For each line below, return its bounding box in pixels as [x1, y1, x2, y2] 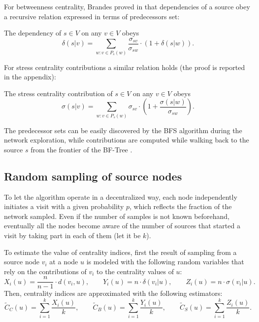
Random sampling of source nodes [4, 168, 182, 183]
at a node [49, 256, 78, 267]
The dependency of [4, 28, 62, 38]
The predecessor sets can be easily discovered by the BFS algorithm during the [4, 125, 242, 135]
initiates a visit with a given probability [4, 201, 124, 212]
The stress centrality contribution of [4, 88, 113, 98]
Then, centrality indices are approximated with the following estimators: [4, 288, 223, 298]
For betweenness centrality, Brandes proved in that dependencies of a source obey [4, 1, 250, 11]
